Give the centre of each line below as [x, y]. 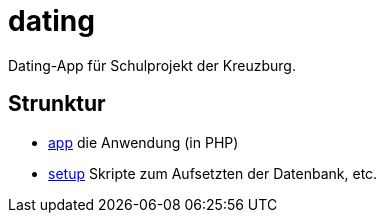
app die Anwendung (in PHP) [143, 142]
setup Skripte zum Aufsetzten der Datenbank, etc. [213, 173]
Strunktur [57, 104]
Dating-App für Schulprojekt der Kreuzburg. [152, 65]
